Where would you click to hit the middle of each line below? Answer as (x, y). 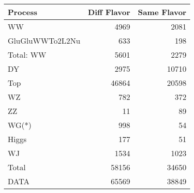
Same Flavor (162, 12)
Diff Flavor (109, 12)
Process (23, 12)
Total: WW (27, 55)
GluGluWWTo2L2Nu (44, 40)
